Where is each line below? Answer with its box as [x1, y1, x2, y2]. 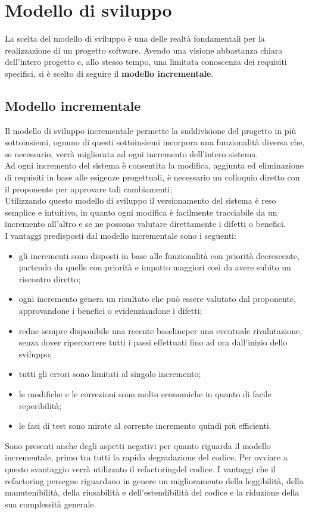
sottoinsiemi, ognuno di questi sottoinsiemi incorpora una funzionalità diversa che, [5, 136, 305, 148]
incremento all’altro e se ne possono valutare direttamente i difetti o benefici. [5, 217, 286, 230]
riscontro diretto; [18, 272, 81, 285]
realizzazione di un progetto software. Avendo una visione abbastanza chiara [5, 43, 283, 56]
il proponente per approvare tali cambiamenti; [5, 182, 173, 195]
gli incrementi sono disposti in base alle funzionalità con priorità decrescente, [18, 249, 299, 261]
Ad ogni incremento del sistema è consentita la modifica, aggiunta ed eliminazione [5, 159, 304, 172]
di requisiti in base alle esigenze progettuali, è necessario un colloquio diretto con [5, 171, 300, 183]
